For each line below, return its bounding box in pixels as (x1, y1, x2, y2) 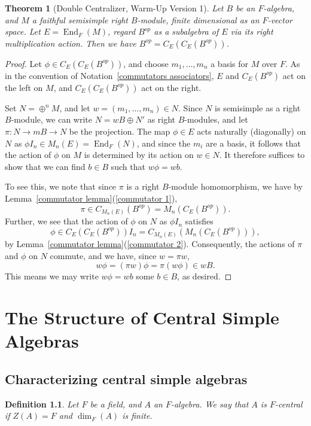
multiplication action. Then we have (5, 36, 136, 49)
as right (147, 113, 176, 126)
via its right (230, 25, 273, 38)
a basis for (211, 57, 249, 69)
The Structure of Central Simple (5, 305, 279, 330)
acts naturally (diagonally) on (197, 124, 306, 137)
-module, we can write (11, 113, 92, 126)
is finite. (122, 409, 153, 422)
